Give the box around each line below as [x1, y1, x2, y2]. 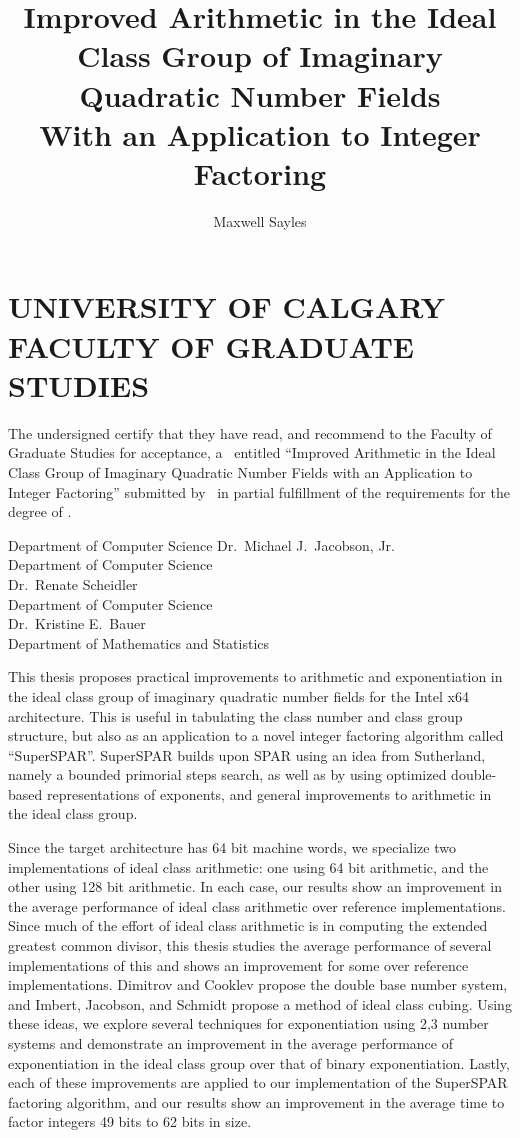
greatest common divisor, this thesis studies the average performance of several [8, 935, 492, 956]
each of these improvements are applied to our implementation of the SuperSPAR [8, 1072, 508, 1093]
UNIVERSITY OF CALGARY [8, 286, 446, 327]
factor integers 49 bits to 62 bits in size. [8, 1111, 252, 1132]
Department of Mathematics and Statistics [8, 632, 270, 653]
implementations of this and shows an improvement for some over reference [8, 954, 469, 975]
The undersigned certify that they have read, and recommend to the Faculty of [8, 422, 492, 443]
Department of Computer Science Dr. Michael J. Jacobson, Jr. [8, 534, 395, 555]
